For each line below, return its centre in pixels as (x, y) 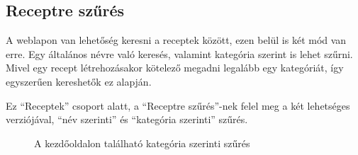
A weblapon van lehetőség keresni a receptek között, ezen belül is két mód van (176, 40)
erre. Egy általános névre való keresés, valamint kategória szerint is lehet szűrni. (179, 53)
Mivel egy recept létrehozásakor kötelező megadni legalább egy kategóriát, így (175, 68)
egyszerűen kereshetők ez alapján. (79, 81)
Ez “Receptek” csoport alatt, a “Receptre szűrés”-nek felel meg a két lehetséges (178, 105)
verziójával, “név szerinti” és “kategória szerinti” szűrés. (127, 119)
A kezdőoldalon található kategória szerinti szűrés (142, 143)
